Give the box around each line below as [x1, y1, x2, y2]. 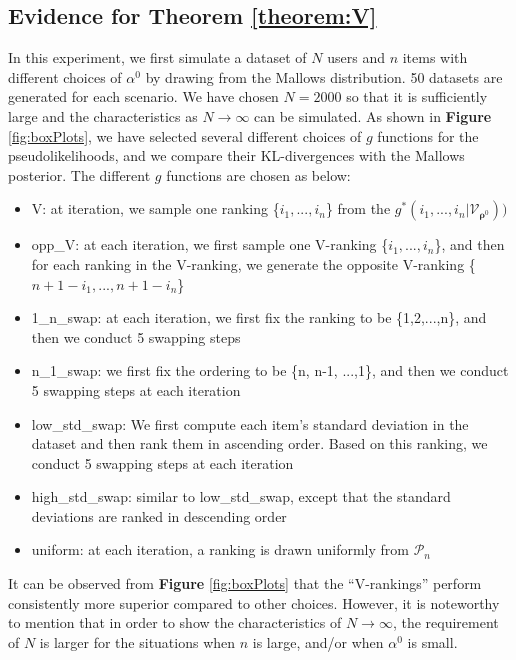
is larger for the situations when [39, 631, 236, 652]
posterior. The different [8, 164, 151, 185]
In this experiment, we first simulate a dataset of [8, 47, 307, 68]
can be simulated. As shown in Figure [254, 105, 492, 126]
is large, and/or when [252, 631, 384, 652]
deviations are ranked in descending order [31, 505, 287, 526]
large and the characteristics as [8, 105, 198, 126]
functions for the [377, 125, 479, 146]
